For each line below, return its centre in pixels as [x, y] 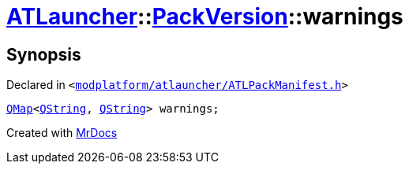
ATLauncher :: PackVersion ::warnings [205, 17]
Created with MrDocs [62, 133]
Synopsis [44, 54]
